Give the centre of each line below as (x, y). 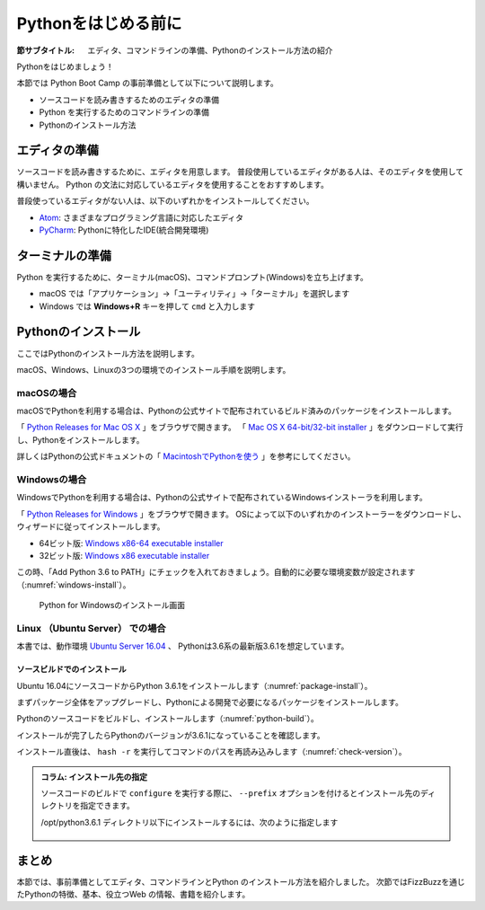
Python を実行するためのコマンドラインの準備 (124, 112)
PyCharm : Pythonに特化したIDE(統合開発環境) (124, 230)
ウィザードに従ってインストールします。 (91, 526)
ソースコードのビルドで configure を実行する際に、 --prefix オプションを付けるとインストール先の (231, 793)
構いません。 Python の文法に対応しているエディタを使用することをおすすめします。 (173, 184)
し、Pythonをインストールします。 (80, 439)
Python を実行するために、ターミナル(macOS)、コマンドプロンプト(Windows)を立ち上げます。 (192, 277)
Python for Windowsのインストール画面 (112, 605)
